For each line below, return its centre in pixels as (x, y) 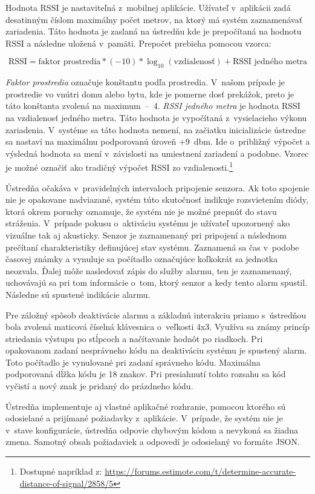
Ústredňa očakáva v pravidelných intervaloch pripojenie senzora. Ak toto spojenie (157, 187)
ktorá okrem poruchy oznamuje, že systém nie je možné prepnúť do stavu (141, 211)
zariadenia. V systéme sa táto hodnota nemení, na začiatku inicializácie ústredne (156, 129)
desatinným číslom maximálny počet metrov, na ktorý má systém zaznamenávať (154, 19)
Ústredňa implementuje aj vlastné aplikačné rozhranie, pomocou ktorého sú (146, 406)
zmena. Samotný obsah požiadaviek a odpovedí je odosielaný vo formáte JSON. (153, 442)
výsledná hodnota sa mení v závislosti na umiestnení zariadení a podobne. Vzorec (157, 153)
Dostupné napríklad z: (61, 471)
